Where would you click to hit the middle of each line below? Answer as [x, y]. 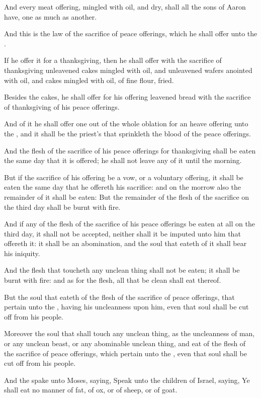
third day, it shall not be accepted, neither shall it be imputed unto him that [122, 233]
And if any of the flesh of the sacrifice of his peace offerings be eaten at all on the [129, 224]
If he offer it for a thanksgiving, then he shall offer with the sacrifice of [113, 60]
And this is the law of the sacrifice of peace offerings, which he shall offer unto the [131, 33]
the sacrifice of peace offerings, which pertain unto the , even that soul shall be [126, 353]
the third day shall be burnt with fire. [62, 207]
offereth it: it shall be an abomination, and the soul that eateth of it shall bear [125, 243]
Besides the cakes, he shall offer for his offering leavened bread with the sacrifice [127, 97]
